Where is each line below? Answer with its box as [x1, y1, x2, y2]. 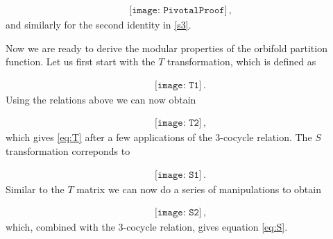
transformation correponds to [6, 144, 130, 158]
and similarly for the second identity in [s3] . [6, 17, 191, 32]
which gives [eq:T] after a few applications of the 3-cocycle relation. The [6, 130, 312, 145]
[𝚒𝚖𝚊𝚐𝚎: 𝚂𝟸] [154, 208, 202, 218]
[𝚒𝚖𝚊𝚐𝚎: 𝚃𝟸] [154, 118, 202, 129]
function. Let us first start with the [6, 54, 155, 69]
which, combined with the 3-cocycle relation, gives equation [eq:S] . [6, 220, 288, 234]
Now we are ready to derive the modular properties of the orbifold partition [6, 40, 327, 55]
